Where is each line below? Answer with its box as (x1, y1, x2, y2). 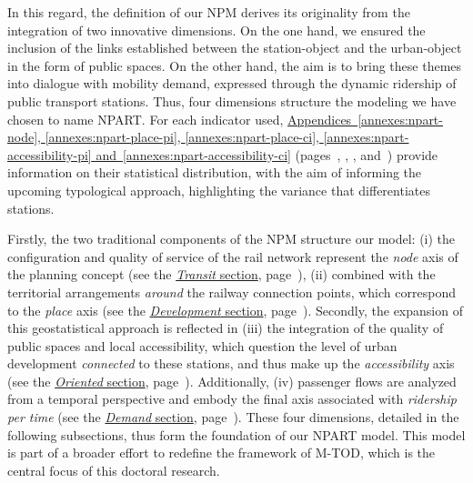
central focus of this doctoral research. (7, 460, 220, 479)
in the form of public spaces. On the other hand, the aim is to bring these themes (7, 55, 462, 75)
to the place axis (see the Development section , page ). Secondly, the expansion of (7, 300, 463, 319)
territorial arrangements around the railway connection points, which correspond (7, 282, 456, 301)
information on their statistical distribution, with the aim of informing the (7, 163, 422, 182)
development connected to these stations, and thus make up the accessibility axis (7, 354, 455, 373)
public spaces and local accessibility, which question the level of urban (7, 336, 398, 355)
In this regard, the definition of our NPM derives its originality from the (7, 3, 410, 21)
